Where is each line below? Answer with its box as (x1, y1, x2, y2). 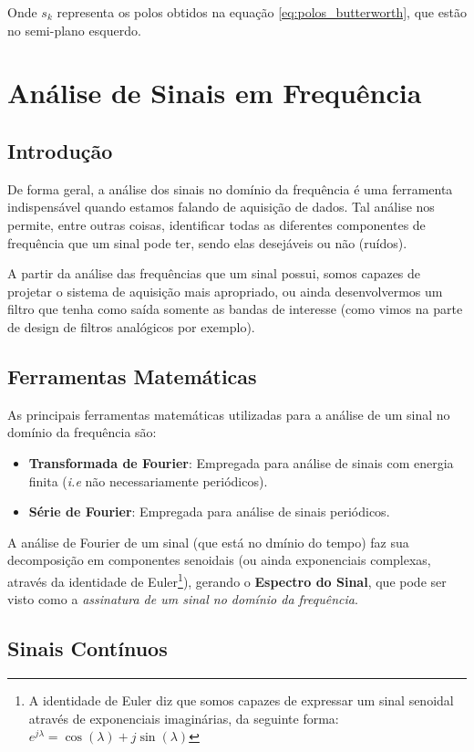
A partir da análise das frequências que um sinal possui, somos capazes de (7, 264, 421, 283)
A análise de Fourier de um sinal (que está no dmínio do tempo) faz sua (7, 532, 409, 551)
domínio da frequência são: (7, 423, 157, 442)
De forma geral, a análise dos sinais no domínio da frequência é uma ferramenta (7, 179, 453, 198)
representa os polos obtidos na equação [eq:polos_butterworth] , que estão (57, 3, 467, 21)
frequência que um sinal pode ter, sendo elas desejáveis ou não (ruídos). (7, 233, 407, 252)
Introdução (7, 136, 113, 164)
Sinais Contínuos (7, 634, 168, 663)
